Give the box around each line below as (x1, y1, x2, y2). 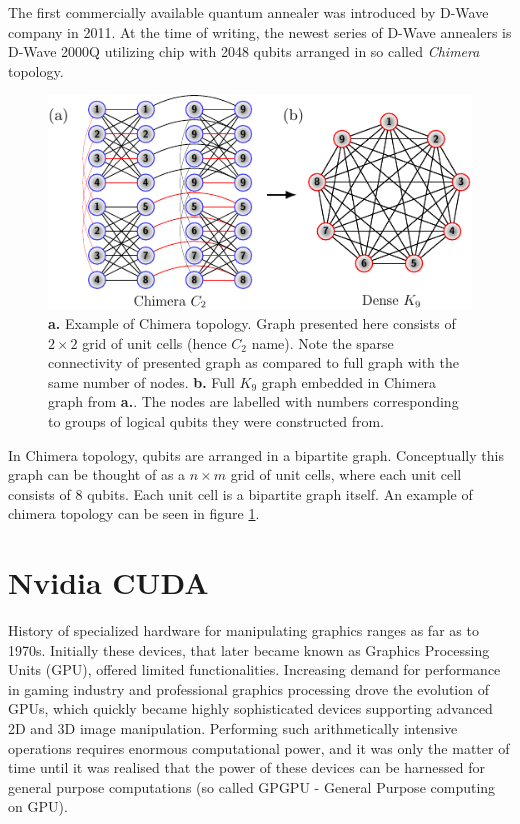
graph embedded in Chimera (261, 371, 437, 392)
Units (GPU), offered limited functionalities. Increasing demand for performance (8, 659, 501, 680)
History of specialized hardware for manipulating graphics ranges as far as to (8, 620, 479, 641)
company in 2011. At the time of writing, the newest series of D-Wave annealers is (8, 21, 512, 42)
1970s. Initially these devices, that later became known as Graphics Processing (8, 639, 490, 660)
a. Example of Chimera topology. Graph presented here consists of (48, 313, 456, 334)
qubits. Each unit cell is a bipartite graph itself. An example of (87, 483, 473, 504)
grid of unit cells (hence (82, 332, 227, 353)
